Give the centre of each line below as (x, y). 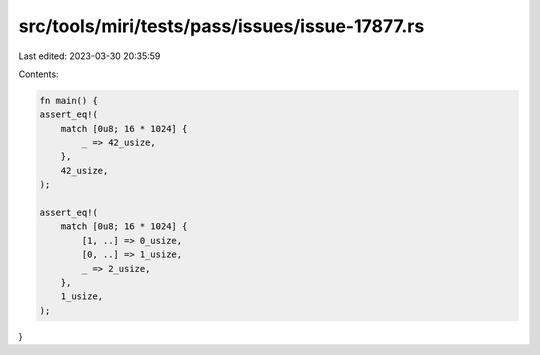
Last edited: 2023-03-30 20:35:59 (89, 56)
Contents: (38, 74)
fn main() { (69, 100)
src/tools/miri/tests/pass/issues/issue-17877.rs (221, 26)
